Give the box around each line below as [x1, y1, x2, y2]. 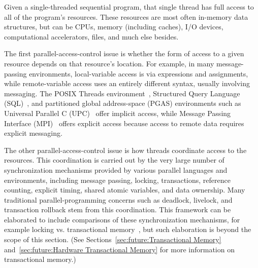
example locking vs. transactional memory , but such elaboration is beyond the [4, 224, 251, 235]
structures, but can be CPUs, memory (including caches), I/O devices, [4, 21, 223, 32]
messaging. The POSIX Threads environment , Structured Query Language [4, 88, 240, 98]
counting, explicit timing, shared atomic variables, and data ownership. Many [4, 184, 245, 195]
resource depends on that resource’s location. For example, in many [4, 58, 214, 68]
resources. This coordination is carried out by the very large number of [4, 155, 224, 165]
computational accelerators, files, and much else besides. [4, 31, 179, 42]
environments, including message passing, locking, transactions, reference [4, 174, 231, 185]
